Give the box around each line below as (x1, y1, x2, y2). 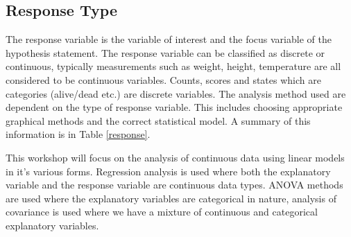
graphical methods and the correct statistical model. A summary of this (6, 113, 311, 128)
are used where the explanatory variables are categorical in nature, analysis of (6, 191, 336, 205)
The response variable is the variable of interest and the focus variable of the (6, 32, 332, 46)
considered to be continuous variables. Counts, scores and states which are (6, 72, 321, 87)
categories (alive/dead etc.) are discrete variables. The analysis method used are (6, 86, 346, 100)
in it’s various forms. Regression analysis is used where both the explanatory (6, 164, 331, 178)
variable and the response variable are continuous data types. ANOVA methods (6, 177, 343, 192)
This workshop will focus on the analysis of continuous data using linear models (6, 150, 345, 164)
